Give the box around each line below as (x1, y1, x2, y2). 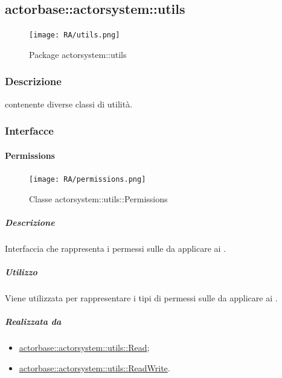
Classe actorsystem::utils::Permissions (29, 192, 168, 205)
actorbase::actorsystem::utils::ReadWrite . (19, 361, 170, 374)
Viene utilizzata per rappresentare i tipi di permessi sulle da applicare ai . (5, 291, 278, 304)
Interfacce (5, 123, 54, 138)
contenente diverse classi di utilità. (5, 97, 133, 110)
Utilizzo (5, 265, 37, 278)
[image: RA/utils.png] (29, 31, 120, 40)
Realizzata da (5, 315, 62, 328)
